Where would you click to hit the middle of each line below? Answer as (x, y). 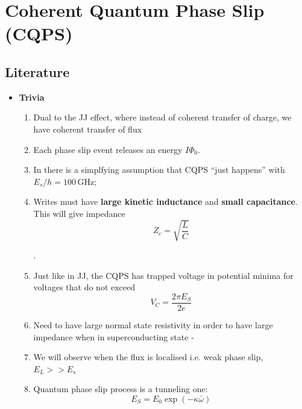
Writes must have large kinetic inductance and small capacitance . (165, 201)
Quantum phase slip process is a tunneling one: (121, 389)
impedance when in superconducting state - (114, 336)
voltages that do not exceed (84, 287)
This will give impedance (79, 213)
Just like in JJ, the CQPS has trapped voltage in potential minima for (163, 275)
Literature (37, 71)
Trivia (32, 97)
